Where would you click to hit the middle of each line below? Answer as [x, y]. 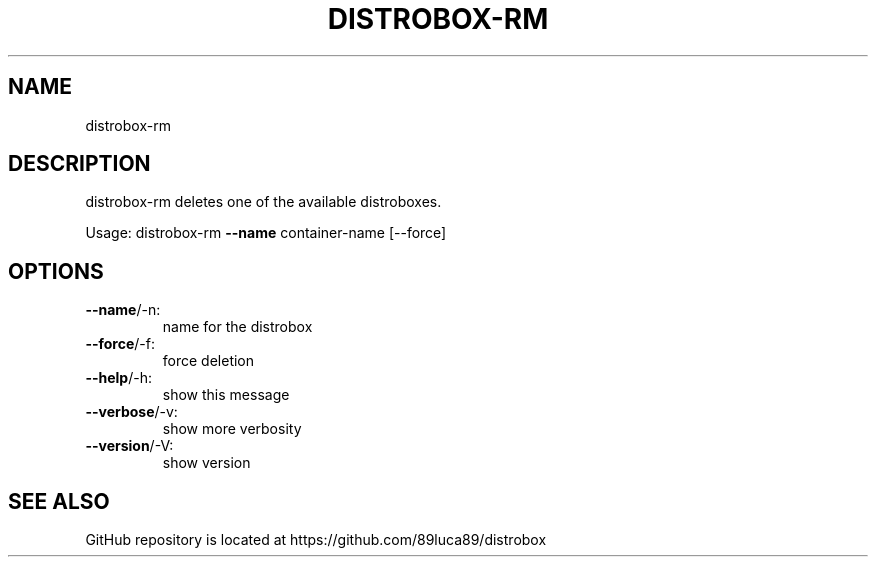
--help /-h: [118, 378]
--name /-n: [123, 310]
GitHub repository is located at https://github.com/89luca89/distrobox [316, 540]
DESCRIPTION [79, 164]
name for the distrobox [237, 327]
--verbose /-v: [131, 412]
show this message [226, 395]
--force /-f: [120, 344]
